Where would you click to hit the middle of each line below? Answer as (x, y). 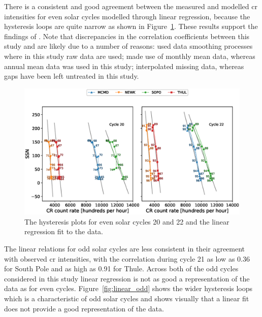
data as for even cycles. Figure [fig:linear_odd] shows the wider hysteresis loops (128, 288)
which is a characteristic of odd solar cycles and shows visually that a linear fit (127, 298)
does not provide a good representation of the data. (84, 308)
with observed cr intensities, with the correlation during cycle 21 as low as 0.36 (127, 258)
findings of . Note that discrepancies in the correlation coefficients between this (127, 36)
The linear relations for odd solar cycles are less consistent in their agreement (125, 248)
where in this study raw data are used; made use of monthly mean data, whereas (130, 56)
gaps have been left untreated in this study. (72, 76)
